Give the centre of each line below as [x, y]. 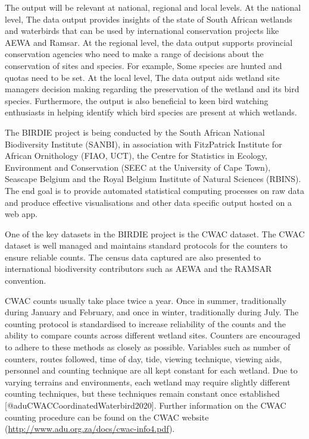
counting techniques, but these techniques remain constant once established [142, 393]
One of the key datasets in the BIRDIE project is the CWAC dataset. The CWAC [155, 233]
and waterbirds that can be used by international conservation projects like [142, 31]
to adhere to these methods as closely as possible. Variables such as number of [148, 347]
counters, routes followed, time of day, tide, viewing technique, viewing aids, [143, 358]
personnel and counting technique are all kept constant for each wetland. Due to [151, 370]
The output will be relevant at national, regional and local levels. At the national [153, 7]
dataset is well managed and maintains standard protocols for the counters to [146, 245]
